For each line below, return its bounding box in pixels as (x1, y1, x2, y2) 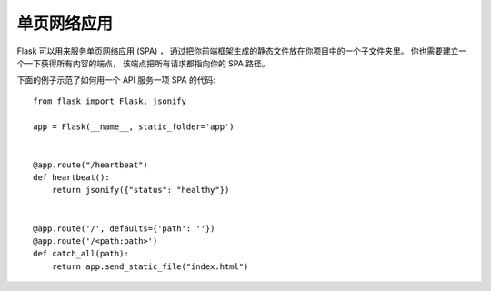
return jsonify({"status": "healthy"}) (51, 185, 230, 196)
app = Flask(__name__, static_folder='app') (33, 121, 235, 132)
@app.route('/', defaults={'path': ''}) (33, 223, 215, 234)
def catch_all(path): (33, 248, 129, 259)
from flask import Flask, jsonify (33, 95, 186, 106)
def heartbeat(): (33, 173, 110, 183)
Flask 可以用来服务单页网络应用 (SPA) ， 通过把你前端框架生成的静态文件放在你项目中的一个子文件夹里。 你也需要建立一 (16, 45, 467, 56)
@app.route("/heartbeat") (33, 159, 149, 170)
